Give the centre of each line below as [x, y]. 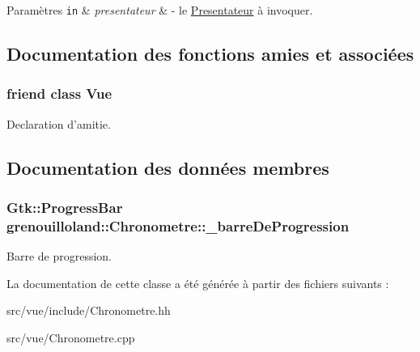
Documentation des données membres [168, 167]
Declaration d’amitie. [59, 123]
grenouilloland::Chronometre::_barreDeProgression [178, 225]
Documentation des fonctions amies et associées [210, 54]
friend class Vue [59, 93]
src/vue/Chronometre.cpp [71, 337]
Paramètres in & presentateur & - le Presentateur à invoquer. [160, 10]
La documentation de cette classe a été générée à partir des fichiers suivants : [198, 283]
